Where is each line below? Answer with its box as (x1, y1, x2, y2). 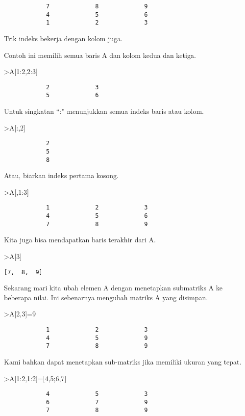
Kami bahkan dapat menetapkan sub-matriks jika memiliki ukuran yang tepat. (4, 356, 242, 366)
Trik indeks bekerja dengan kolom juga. (4, 33, 123, 43)
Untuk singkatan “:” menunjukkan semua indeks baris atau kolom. (4, 106, 204, 116)
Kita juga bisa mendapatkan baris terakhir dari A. (4, 234, 156, 245)
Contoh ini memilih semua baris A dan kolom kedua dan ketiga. (4, 50, 196, 60)
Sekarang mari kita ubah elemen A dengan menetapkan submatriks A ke (4, 283, 222, 293)
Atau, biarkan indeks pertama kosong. (4, 170, 119, 181)
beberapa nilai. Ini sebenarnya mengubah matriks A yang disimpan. (4, 292, 208, 302)
